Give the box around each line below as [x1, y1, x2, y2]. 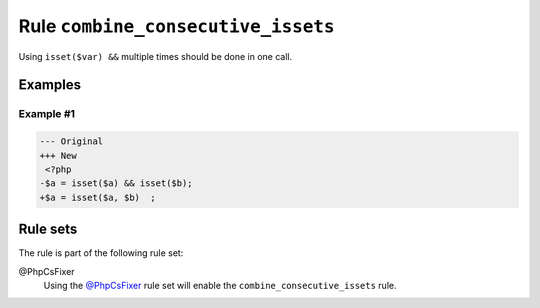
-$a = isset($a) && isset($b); [39, 178, 194, 189]
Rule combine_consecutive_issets [18, 15, 335, 37]
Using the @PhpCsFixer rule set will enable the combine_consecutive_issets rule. [43, 279, 397, 291]
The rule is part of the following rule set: [18, 247, 184, 259]
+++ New [39, 150, 77, 161]
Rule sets [18, 221, 78, 238]
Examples [18, 76, 82, 94]
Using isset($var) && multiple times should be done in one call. [18, 50, 293, 62]
